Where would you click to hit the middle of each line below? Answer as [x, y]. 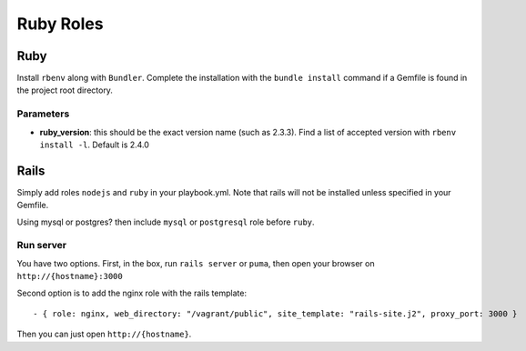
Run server [42, 246]
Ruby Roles [60, 24]
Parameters [43, 114]
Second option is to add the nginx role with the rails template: [132, 293]
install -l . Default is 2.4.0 [95, 145]
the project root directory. [65, 90]
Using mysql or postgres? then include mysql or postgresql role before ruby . [166, 222]
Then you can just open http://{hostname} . [104, 334]
